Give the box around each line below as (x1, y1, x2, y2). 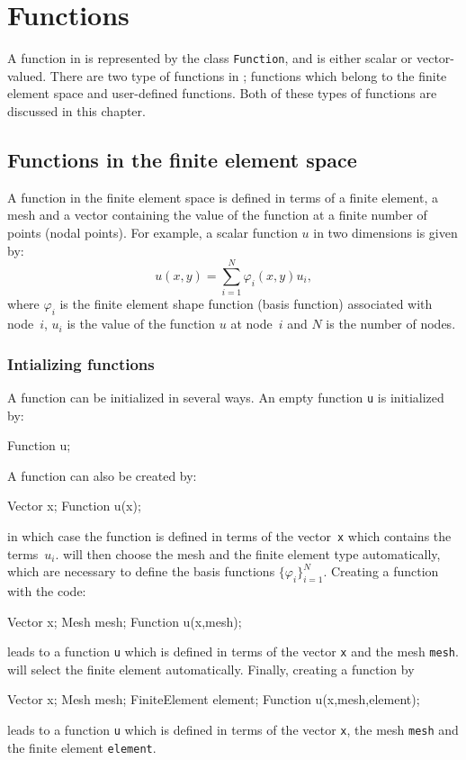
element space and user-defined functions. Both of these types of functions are (7, 84, 437, 103)
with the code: (7, 581, 86, 600)
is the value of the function (67, 314, 216, 333)
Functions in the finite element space (7, 145, 357, 173)
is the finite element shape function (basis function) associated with (59, 294, 433, 313)
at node (230, 314, 273, 333)
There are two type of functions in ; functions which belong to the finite (49, 66, 447, 85)
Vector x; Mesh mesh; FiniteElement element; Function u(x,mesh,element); (7, 690, 420, 709)
